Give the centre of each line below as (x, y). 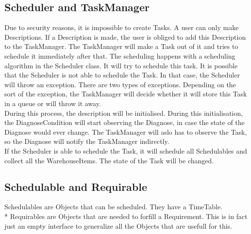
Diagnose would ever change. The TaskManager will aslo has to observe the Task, (126, 132)
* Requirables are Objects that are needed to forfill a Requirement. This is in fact (126, 216)
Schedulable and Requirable (76, 186)
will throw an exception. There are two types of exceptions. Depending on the (120, 84)
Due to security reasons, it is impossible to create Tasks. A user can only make (122, 27)
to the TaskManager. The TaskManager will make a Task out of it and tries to (121, 46)
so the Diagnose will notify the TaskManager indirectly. (87, 141)
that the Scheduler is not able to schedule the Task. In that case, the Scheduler (122, 75)
